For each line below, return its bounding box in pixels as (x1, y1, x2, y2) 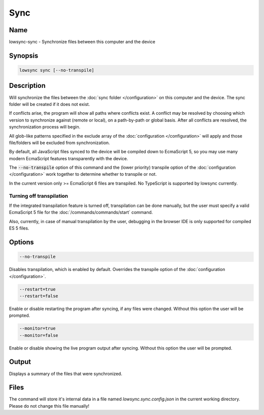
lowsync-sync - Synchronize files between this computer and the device (9, 39, 156, 45)
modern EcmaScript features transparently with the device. (9, 155, 128, 161)
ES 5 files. (9, 225, 29, 231)
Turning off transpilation (9, 192, 68, 199)
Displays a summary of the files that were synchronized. (9, 371, 122, 376)
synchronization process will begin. (9, 124, 81, 130)
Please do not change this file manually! (9, 403, 90, 409)
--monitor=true (19, 326, 56, 332)
